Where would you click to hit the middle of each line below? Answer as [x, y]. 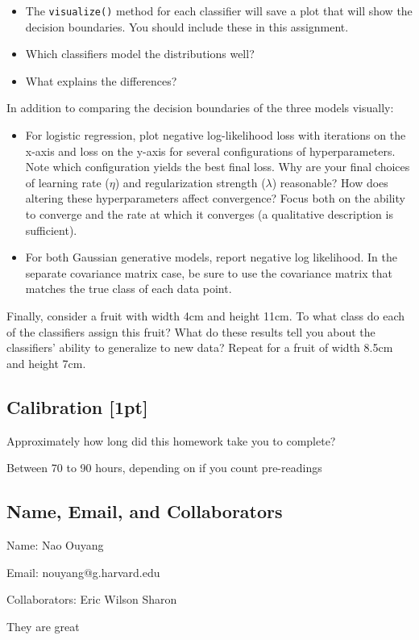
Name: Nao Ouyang [55, 544]
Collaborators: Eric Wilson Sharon [92, 599]
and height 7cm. [46, 363]
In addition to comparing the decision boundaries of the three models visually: [200, 108]
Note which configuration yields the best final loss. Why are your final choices [218, 167]
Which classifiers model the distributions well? [140, 54]
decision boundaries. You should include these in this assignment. [187, 26]
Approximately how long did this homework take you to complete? [171, 440]
